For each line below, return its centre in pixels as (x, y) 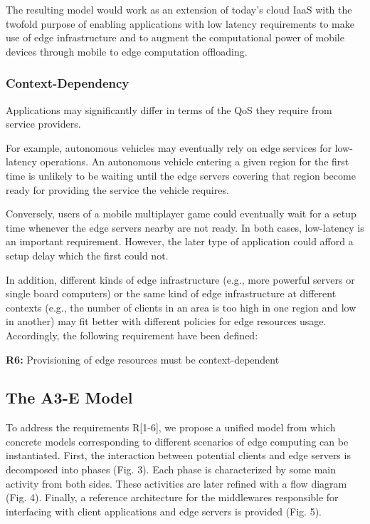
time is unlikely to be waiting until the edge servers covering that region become (181, 175)
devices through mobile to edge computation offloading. (127, 51)
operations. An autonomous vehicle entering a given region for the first (195, 161)
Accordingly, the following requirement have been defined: (132, 335)
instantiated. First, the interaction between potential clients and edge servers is (178, 455)
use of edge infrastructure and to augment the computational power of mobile (175, 37)
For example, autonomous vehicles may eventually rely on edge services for (169, 147)
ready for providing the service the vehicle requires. (117, 189)
